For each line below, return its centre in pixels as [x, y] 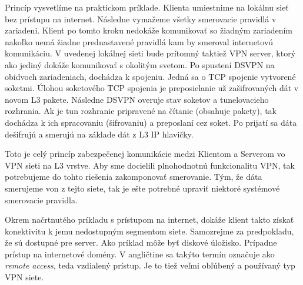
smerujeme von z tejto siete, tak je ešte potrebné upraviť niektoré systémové [142, 188]
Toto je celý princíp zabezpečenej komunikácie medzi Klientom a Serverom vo [145, 154]
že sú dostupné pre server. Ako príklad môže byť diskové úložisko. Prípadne [141, 242]
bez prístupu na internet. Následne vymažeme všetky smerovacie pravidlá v [141, 19]
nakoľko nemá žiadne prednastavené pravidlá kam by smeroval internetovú [139, 41]
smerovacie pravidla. [41, 199]
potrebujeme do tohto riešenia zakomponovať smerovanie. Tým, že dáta [134, 177]
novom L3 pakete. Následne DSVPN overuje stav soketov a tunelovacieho [137, 99]
